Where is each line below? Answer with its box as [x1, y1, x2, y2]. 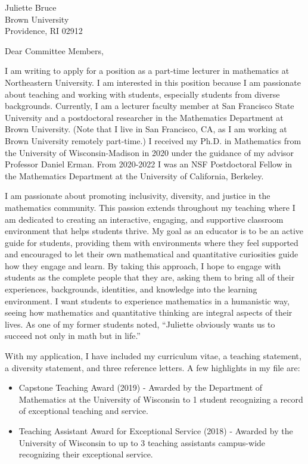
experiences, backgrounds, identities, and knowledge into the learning [5, 283, 257, 295]
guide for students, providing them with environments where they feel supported [5, 236, 298, 248]
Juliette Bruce [5, 1, 57, 13]
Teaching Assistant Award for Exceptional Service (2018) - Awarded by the [18, 425, 293, 437]
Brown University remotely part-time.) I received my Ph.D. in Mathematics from [5, 134, 301, 147]
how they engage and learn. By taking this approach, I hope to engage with [5, 259, 281, 272]
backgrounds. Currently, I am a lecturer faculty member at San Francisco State [5, 99, 294, 112]
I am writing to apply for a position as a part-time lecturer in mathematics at [5, 64, 290, 77]
